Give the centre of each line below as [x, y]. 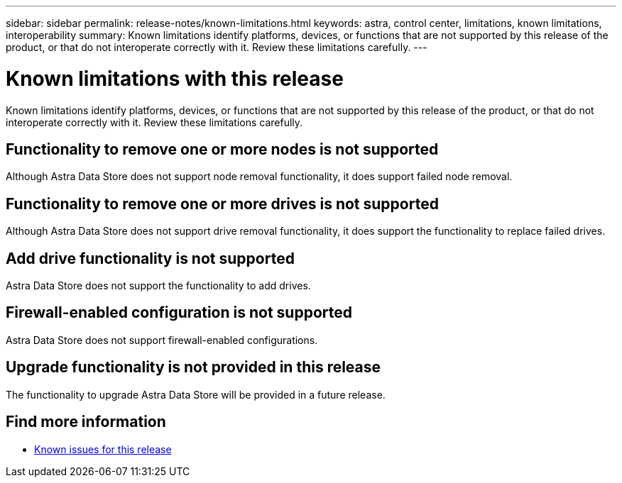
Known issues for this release [103, 449]
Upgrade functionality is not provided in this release [193, 367]
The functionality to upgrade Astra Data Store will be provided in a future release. [196, 394]
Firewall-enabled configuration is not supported [179, 313]
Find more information [86, 422]
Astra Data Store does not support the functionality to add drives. [158, 286]
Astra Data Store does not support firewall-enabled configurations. [162, 340]
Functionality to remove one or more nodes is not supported [222, 149]
